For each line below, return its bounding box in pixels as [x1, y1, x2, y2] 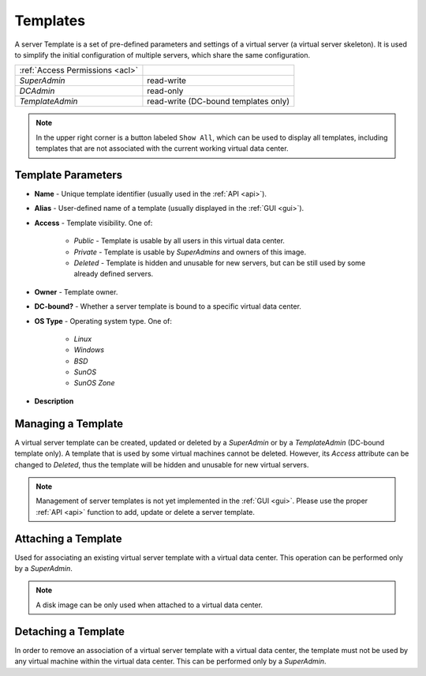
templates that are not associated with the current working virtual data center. [35, 144, 289, 153]
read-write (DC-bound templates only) [147, 96, 290, 107]
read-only [147, 85, 184, 96]
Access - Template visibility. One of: [34, 218, 153, 227]
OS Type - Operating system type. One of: [34, 316, 173, 325]
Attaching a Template [14, 531, 122, 545]
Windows [73, 345, 105, 355]
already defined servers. [73, 269, 154, 279]
